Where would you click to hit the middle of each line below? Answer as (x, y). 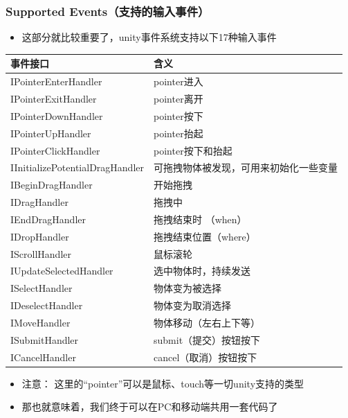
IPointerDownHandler (57, 115)
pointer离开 (178, 98)
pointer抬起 (178, 133)
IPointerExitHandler (54, 98)
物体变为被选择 (188, 288)
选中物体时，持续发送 (202, 271)
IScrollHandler (41, 253)
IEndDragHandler (48, 219)
